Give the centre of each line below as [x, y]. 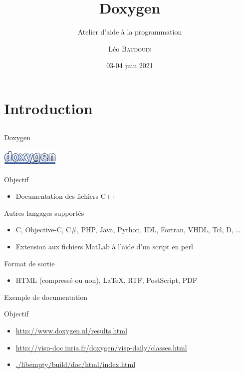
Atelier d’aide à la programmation [130, 32]
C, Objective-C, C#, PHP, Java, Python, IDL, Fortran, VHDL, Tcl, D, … [128, 230]
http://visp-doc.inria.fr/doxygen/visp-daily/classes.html [101, 347]
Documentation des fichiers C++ [66, 196]
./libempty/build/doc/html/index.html [76, 364]
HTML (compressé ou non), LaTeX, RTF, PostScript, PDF [106, 280]
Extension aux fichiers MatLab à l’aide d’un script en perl [104, 247]
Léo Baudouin [130, 48]
